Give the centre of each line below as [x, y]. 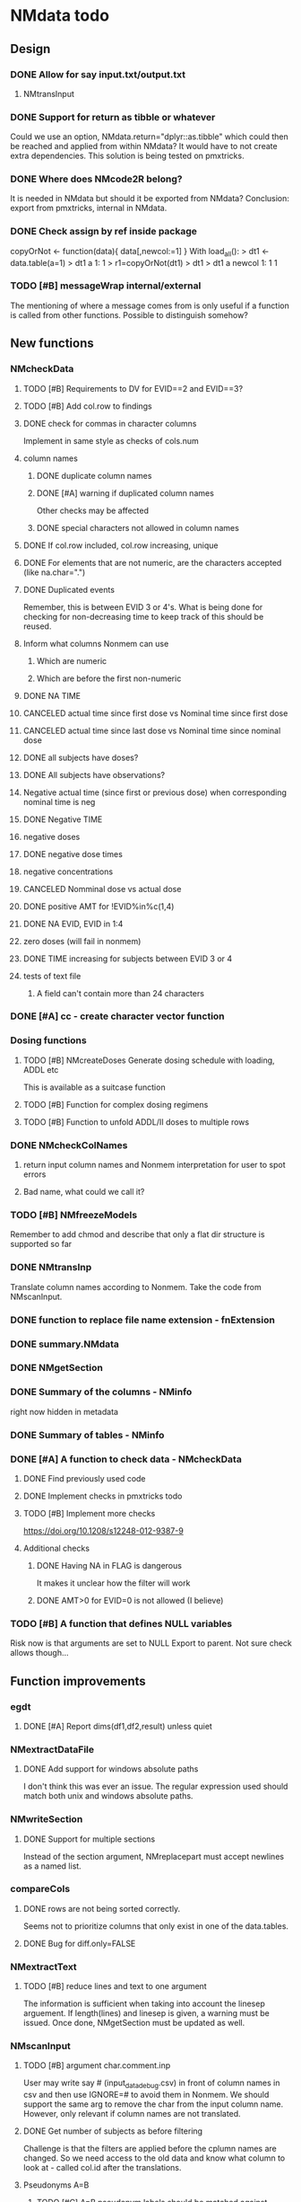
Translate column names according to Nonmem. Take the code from [136, 1287]
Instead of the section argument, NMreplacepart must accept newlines [154, 1856]
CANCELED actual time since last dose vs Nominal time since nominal [152, 730]
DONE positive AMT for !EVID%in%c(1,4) [99, 906]
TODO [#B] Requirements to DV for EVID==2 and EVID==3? [133, 388]
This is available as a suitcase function [94, 1087]
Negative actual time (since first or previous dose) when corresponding [155, 792]
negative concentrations [68, 871]
